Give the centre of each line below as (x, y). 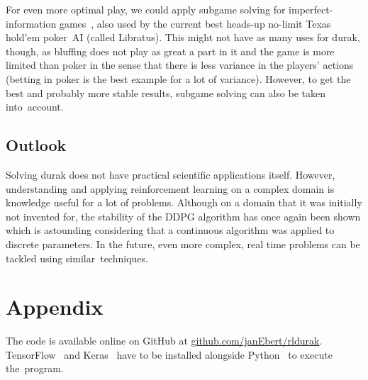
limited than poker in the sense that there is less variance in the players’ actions (180, 65)
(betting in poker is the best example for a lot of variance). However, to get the (178, 78)
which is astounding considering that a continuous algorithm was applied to (170, 230)
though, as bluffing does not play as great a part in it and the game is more (170, 51)
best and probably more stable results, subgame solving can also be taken (166, 93)
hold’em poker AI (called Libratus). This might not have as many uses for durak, (183, 37)
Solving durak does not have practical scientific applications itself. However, (171, 174)
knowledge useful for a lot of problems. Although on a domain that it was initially (184, 202)
